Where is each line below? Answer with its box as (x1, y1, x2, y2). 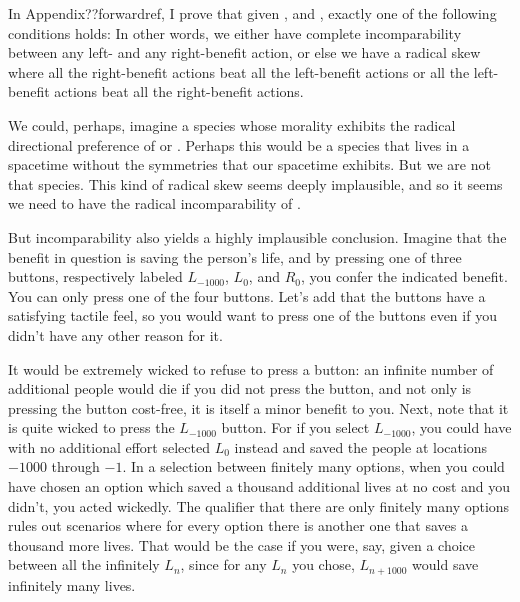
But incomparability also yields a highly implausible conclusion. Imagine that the (8, 226, 507, 247)
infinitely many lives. (8, 574, 136, 595)
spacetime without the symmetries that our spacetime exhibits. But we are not (8, 154, 491, 175)
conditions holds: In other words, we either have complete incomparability (8, 22, 462, 43)
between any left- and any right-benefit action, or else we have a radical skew (8, 42, 481, 63)
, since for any (180, 554, 267, 575)
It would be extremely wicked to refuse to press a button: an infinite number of (8, 358, 494, 379)
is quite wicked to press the (8, 417, 175, 438)
